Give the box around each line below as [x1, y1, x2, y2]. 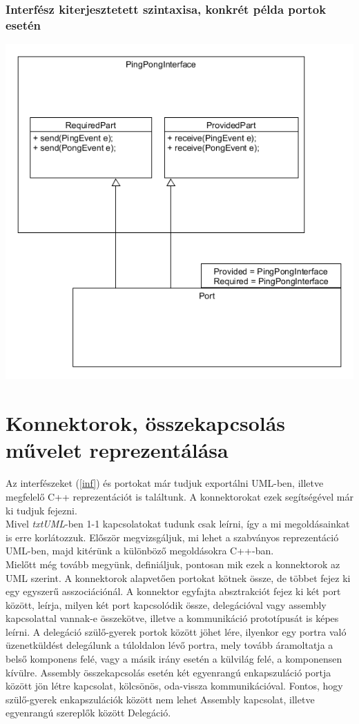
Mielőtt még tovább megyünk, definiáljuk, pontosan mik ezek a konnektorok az [6, 556, 340, 571]
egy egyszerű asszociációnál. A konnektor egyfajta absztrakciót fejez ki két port [6, 584, 341, 599]
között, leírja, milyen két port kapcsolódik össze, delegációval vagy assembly [6, 597, 327, 612]
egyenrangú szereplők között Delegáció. [6, 705, 171, 720]
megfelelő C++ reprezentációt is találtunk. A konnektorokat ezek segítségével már [6, 489, 353, 503]
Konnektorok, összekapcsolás [6, 409, 286, 437]
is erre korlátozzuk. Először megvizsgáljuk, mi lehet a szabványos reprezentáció [6, 530, 339, 544]
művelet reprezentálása [6, 436, 229, 464]
